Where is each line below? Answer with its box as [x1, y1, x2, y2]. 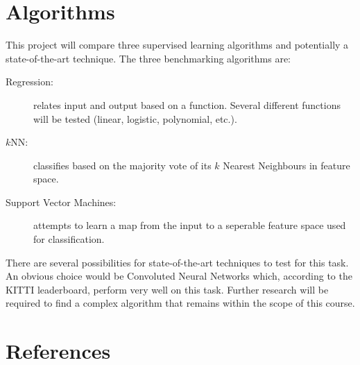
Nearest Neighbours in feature [223, 158, 350, 172]
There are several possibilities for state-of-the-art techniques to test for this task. [6, 255, 349, 269]
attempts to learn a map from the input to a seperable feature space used [33, 218, 346, 232]
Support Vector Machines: [6, 194, 117, 209]
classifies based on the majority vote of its [33, 158, 212, 172]
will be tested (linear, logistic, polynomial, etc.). [33, 111, 237, 126]
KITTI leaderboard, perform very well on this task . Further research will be [6, 282, 329, 296]
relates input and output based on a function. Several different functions [33, 97, 341, 112]
